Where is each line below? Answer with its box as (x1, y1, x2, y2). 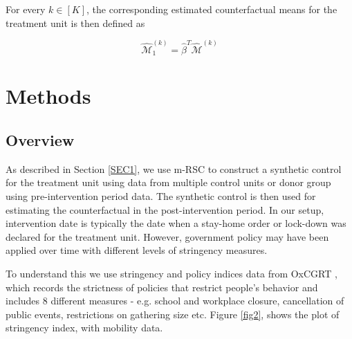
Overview (6, 129, 75, 151)
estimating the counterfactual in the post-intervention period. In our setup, (6, 202, 324, 217)
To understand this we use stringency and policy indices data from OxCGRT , (6, 266, 337, 281)
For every (6, 2, 46, 16)
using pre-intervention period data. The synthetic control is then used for (6, 189, 316, 203)
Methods (6, 82, 91, 110)
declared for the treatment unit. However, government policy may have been (6, 229, 329, 244)
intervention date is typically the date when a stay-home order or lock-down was (6, 216, 346, 230)
